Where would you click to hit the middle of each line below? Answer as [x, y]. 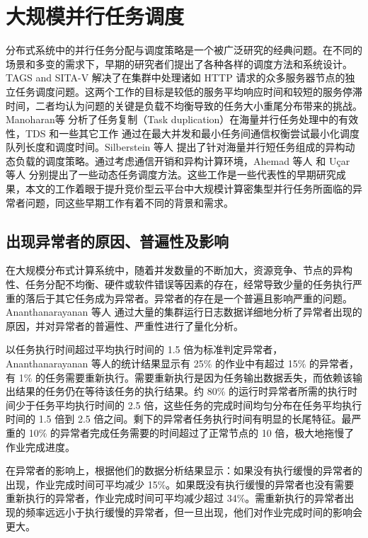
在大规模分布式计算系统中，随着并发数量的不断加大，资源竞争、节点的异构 [179, 270]
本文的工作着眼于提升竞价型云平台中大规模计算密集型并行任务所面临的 [189, 189]
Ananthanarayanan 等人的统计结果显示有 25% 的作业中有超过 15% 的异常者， [182, 364]
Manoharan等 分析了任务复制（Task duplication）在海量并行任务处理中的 [172, 119]
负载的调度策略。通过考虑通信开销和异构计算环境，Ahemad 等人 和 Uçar [183, 160]
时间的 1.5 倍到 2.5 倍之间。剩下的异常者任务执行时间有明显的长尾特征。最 [179, 419]
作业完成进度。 [40, 446]
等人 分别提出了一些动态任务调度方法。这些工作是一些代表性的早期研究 [171, 174]
